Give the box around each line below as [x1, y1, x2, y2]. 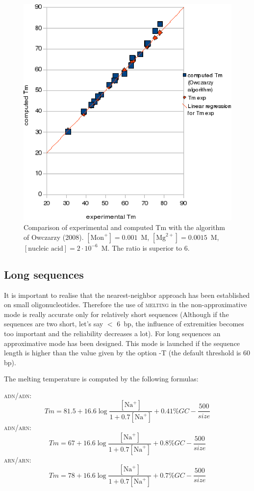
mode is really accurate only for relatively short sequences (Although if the [4, 309, 229, 319]
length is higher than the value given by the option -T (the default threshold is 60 [4, 347, 250, 358]
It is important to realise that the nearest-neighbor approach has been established [4, 289, 250, 300]
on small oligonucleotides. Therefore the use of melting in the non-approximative [4, 299, 247, 310]
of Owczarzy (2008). [24, 231, 84, 242]
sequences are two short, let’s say [4, 318, 103, 329]
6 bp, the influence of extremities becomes [117, 318, 244, 329]
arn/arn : [4, 454, 31, 464]
